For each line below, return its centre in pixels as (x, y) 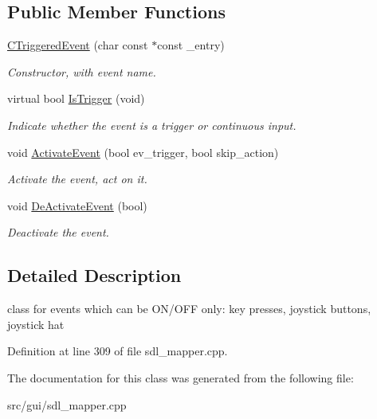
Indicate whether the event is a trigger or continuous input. (152, 125)
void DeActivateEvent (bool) (77, 205)
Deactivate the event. (58, 232)
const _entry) (191, 45)
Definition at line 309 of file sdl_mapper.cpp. (118, 351)
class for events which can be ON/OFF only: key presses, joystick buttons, (189, 309)
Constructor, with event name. (82, 71)
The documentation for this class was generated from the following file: (181, 377)
